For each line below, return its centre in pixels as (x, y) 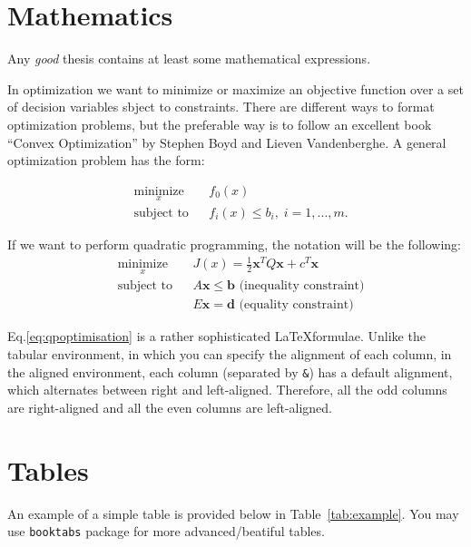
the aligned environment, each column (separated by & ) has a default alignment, (230, 371)
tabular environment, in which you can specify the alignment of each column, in (230, 353)
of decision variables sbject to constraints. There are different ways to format (221, 107)
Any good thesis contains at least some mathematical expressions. (189, 59)
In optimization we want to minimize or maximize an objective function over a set (235, 88)
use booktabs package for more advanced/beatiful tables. (166, 531)
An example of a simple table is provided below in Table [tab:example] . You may (233, 513)
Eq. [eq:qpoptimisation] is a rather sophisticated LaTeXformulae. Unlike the (216, 336)
